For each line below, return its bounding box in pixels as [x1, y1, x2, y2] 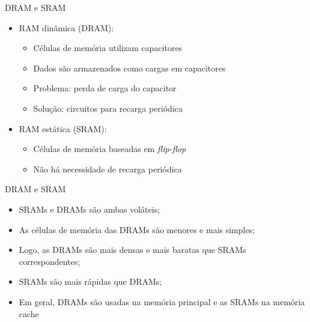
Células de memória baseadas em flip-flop [33, 142, 186, 155]
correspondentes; [19, 255, 81, 267]
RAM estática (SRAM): [19, 122, 107, 135]
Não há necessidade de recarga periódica [33, 162, 182, 175]
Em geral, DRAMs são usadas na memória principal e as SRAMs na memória [19, 295, 305, 308]
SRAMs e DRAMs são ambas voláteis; [19, 202, 160, 215]
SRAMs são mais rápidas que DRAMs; [19, 275, 162, 288]
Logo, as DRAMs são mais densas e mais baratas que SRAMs [19, 243, 246, 256]
